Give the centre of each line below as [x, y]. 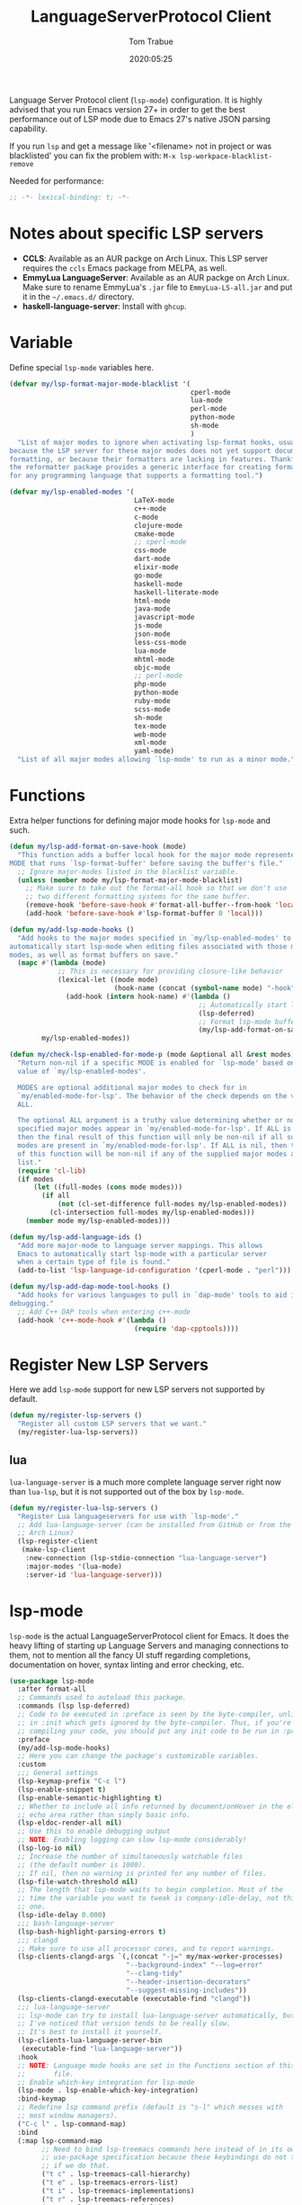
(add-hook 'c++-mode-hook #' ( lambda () [92, 1320]
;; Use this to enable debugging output [94, 1832]
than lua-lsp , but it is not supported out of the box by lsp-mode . [127, 1491]
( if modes [36, 1179]
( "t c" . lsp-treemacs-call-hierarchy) [116, 2174]
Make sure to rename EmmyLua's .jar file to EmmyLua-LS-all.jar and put [157, 287]
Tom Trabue [151, 41]
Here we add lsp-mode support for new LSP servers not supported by [137, 1389]
